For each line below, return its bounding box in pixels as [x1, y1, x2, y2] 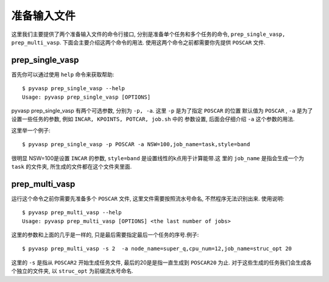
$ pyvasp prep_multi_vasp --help [22, 209, 122, 216]
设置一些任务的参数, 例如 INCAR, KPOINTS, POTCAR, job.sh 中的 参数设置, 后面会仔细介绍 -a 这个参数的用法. [11, 116, 295, 123]
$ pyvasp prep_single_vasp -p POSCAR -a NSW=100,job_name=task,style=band [22, 141, 250, 148]
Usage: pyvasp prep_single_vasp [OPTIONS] [22, 93, 151, 100]
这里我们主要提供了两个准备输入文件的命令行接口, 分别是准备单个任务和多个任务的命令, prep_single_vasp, [11, 30, 286, 38]
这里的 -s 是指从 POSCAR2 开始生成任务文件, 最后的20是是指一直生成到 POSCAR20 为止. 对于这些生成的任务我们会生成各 [11, 259, 312, 266]
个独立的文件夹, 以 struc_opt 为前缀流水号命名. [11, 267, 133, 275]
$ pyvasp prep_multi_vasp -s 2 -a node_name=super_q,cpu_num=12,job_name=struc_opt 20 [22, 245, 292, 252]
